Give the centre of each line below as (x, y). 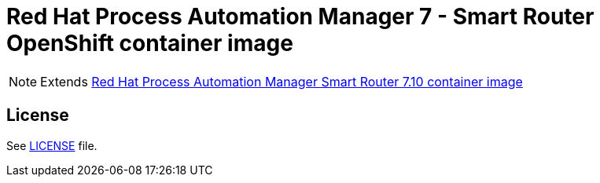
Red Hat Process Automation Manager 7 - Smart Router (300, 16)
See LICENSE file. (52, 145)
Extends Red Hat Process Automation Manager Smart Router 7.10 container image (282, 81)
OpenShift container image (150, 43)
